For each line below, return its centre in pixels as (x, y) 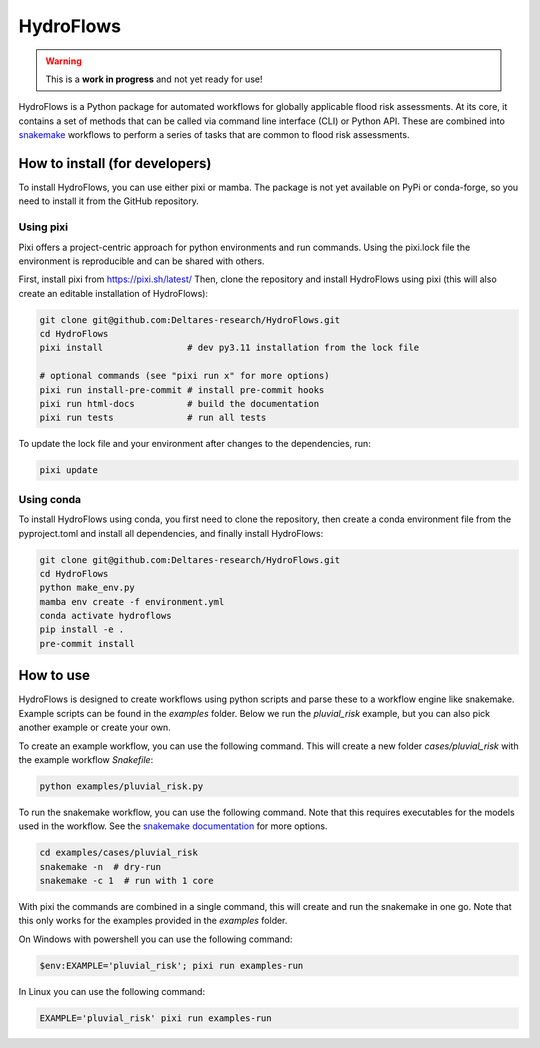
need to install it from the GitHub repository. (109, 201)
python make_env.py (87, 588)
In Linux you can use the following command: (111, 991)
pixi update (69, 470)
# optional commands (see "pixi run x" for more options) (184, 376)
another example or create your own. (95, 727)
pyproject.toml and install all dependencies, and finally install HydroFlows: (171, 533)
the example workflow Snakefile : (86, 759)
